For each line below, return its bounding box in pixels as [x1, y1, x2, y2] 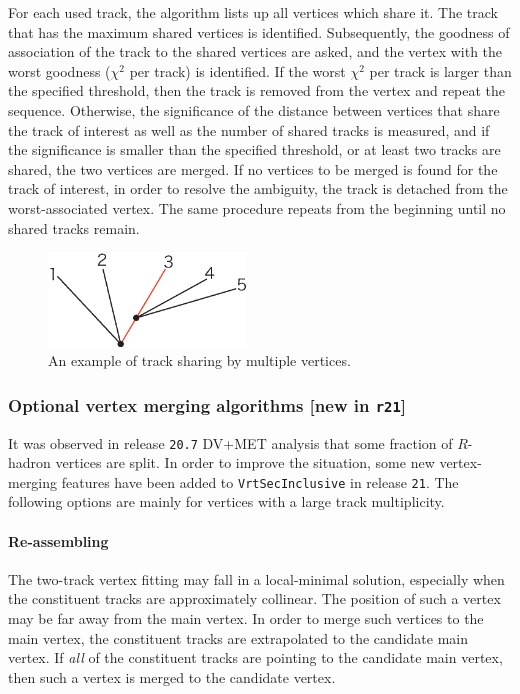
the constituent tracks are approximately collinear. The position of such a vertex [8, 588, 501, 609]
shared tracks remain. [8, 217, 140, 238]
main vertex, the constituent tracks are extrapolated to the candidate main [8, 627, 468, 648]
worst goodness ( [8, 60, 111, 81]
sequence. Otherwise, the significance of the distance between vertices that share [8, 99, 500, 120]
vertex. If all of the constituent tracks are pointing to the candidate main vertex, [8, 647, 503, 668]
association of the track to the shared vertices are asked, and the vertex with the [8, 41, 503, 62]
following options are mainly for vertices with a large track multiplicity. [8, 491, 445, 512]
